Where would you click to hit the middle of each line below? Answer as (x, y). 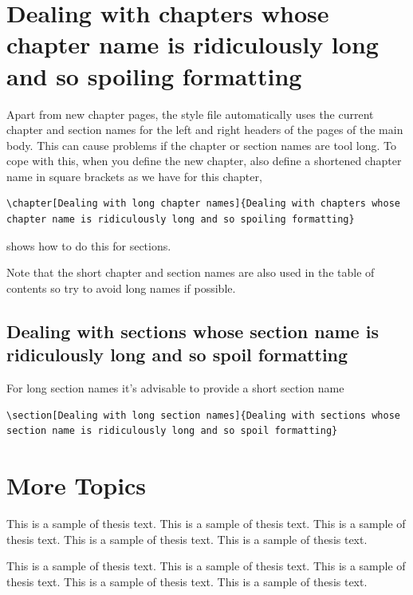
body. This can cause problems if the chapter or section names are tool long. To (201, 145)
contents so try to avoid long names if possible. (121, 288)
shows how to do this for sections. (89, 245)
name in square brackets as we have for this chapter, (134, 176)
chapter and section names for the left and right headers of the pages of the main (205, 130)
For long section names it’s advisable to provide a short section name (175, 388)
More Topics (77, 485)
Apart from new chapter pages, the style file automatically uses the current (190, 114)
